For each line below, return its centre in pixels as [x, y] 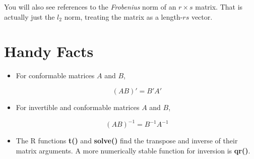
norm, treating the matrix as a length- [123, 16]
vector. [202, 16]
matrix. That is [219, 7]
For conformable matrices [55, 75]
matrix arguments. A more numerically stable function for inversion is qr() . [133, 150]
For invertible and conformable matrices [78, 107]
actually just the [29, 16]
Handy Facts [49, 51]
